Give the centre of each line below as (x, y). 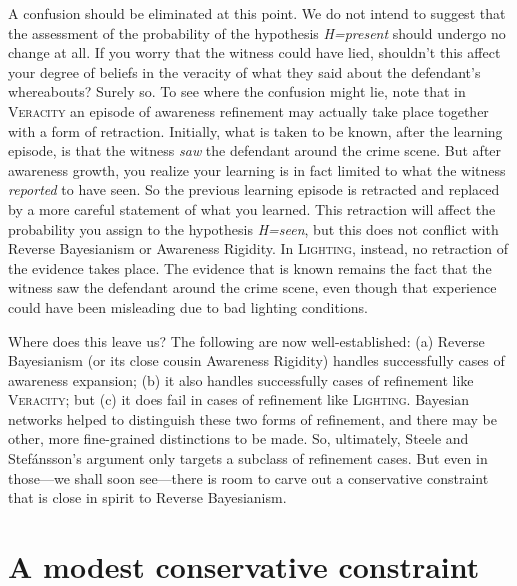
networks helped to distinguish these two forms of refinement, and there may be (252, 418)
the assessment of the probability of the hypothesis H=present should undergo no (257, 32)
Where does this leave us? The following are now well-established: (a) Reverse (246, 340)
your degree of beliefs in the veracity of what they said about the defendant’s (244, 71)
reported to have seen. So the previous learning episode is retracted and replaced (254, 189)
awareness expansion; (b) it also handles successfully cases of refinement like (241, 379)
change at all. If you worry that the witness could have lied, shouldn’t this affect (254, 52)
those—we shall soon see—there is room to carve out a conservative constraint (248, 477)
